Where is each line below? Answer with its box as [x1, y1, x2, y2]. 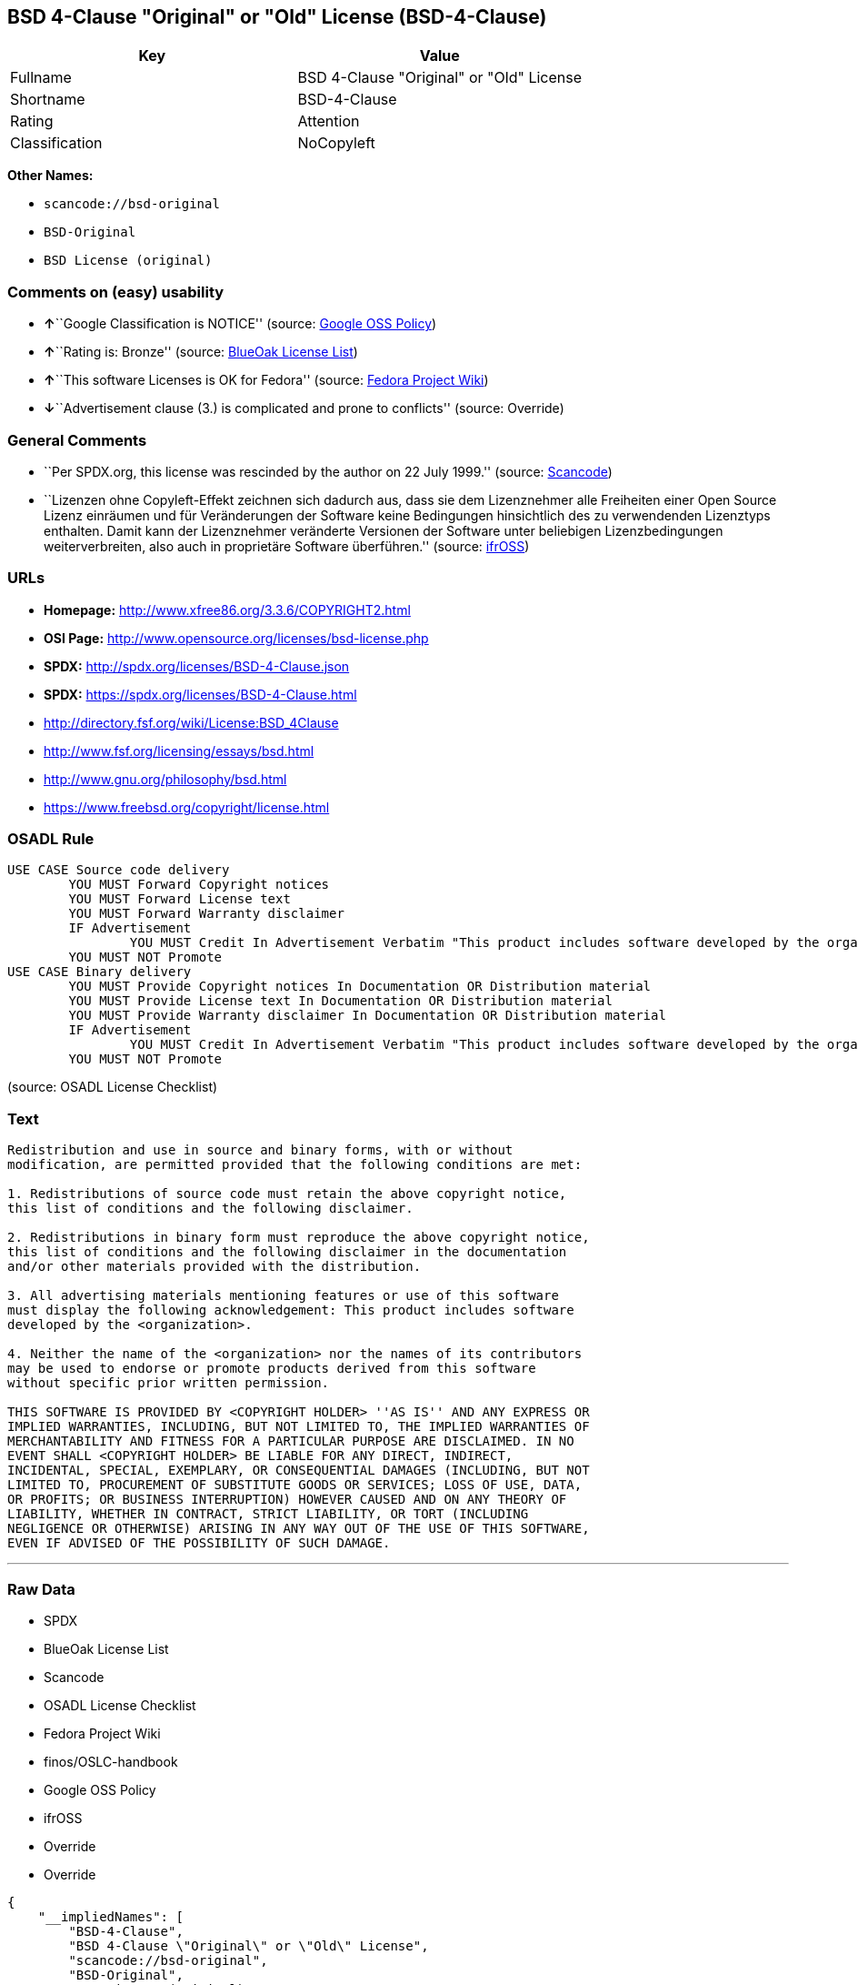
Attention [297, 112, 360, 131]
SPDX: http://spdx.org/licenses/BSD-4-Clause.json [44, 658, 350, 674]
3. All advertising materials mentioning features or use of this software [7, 1288, 559, 1304]
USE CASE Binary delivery [7, 964, 192, 980]
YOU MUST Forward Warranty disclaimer [68, 906, 344, 922]
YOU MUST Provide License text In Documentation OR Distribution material [68, 993, 613, 1009]
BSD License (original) [44, 253, 213, 268]
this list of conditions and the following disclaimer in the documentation [7, 1244, 567, 1260]
